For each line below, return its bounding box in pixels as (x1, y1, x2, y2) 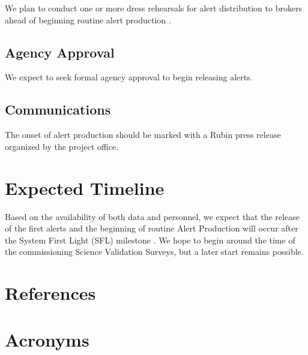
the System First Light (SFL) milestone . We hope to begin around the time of (5, 233, 295, 246)
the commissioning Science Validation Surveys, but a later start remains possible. (5, 245, 304, 258)
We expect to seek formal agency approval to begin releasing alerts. (5, 71, 253, 83)
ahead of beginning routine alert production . (5, 13, 171, 26)
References (5, 281, 96, 305)
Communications (5, 100, 111, 119)
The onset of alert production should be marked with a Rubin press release (5, 128, 281, 141)
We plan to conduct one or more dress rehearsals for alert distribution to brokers (5, 2, 303, 14)
